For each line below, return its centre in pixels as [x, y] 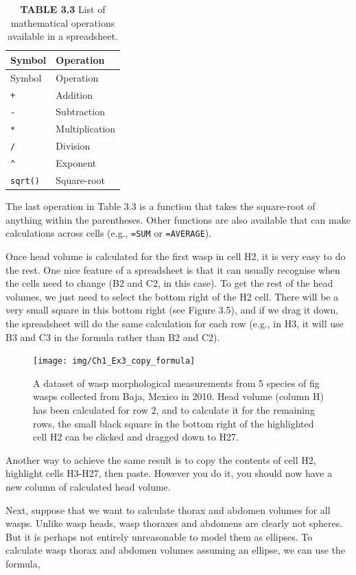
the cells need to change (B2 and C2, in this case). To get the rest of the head [169, 283]
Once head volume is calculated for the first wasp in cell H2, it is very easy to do [176, 256]
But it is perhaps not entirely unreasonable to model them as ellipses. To [159, 536]
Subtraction [80, 112]
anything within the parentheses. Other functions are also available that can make [178, 219]
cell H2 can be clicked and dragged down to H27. [136, 437]
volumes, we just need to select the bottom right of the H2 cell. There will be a [172, 296]
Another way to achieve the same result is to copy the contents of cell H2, [161, 459]
